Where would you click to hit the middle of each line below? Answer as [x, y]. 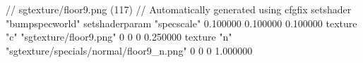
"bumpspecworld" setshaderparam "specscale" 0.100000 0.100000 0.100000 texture [181, 23]
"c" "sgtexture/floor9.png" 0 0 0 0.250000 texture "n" [119, 37]
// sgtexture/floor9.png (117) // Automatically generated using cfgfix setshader [179, 9]
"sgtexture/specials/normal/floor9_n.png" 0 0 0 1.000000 [129, 50]
